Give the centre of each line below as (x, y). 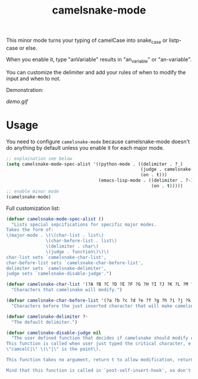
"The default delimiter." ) (44, 322)
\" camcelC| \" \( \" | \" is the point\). (54, 349)
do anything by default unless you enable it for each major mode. (85, 147)
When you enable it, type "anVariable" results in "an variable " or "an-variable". (99, 60)
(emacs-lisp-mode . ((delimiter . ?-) (146, 180)
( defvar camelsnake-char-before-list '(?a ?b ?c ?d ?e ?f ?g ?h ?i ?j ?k (99, 301)
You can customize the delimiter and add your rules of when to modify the (96, 72)
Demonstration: (25, 90)
